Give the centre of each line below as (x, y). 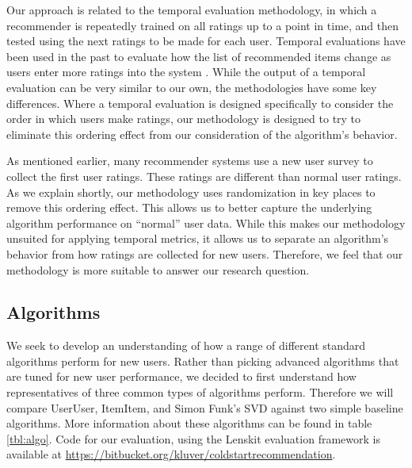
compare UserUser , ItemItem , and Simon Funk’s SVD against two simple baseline (205, 407)
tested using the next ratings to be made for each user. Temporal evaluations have (206, 41)
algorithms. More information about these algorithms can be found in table (189, 423)
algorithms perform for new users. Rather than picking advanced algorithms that (203, 361)
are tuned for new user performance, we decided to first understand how (181, 376)
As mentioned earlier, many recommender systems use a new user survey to (190, 161)
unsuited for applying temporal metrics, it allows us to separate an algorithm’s (198, 238)
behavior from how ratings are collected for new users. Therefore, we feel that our (205, 253)
